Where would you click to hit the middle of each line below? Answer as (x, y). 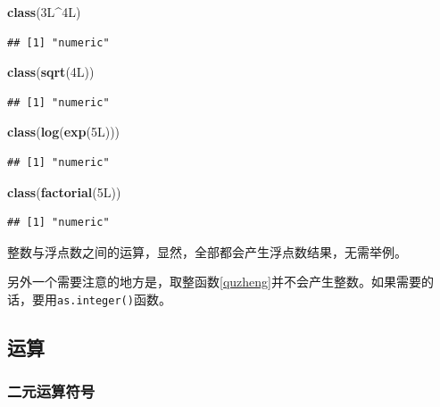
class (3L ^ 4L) (44, 12)
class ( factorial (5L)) (64, 191)
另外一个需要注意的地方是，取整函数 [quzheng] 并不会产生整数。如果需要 (214, 282)
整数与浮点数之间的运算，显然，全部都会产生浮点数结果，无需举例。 (207, 251)
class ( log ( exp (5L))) (64, 132)
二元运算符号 (51, 391)
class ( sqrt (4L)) (51, 72)
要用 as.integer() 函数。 (101, 299)
